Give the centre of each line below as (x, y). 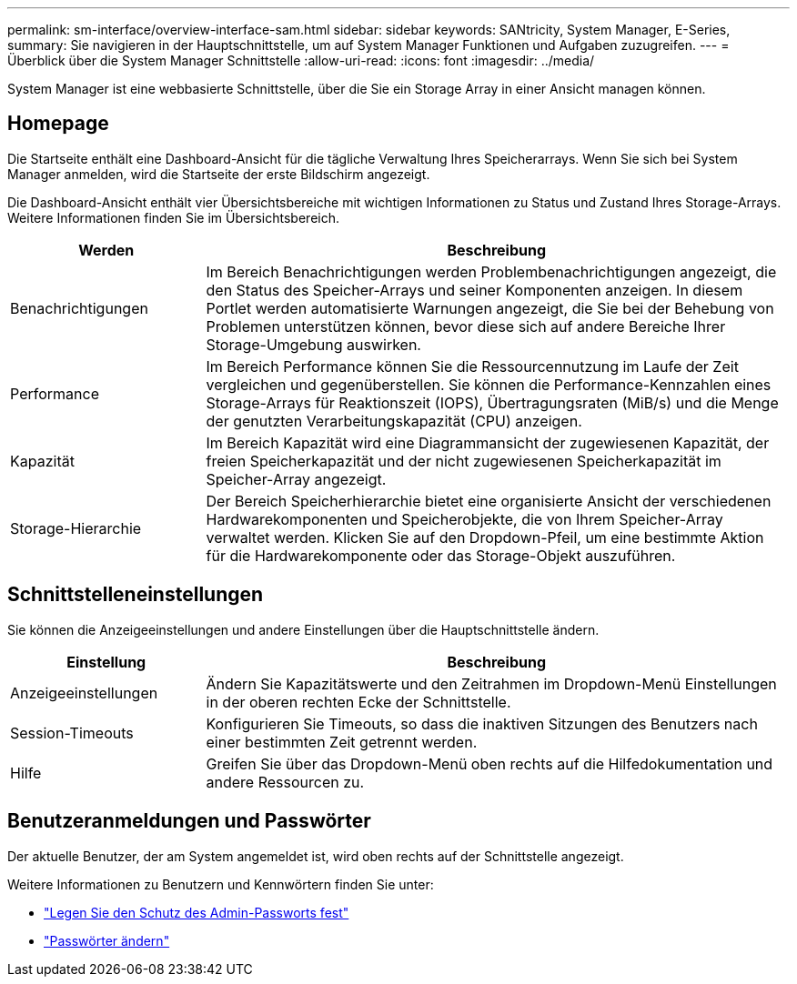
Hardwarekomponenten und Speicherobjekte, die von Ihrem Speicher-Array (464, 519)
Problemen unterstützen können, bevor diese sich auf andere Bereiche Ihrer (466, 326)
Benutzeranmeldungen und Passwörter (189, 821)
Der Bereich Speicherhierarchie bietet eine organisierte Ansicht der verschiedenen (489, 501)
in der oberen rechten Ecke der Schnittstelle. (358, 702)
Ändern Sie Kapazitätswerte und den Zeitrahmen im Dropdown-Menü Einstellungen (491, 683)
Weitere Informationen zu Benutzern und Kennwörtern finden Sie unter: (221, 884)
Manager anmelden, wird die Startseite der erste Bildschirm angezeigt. (219, 174)
